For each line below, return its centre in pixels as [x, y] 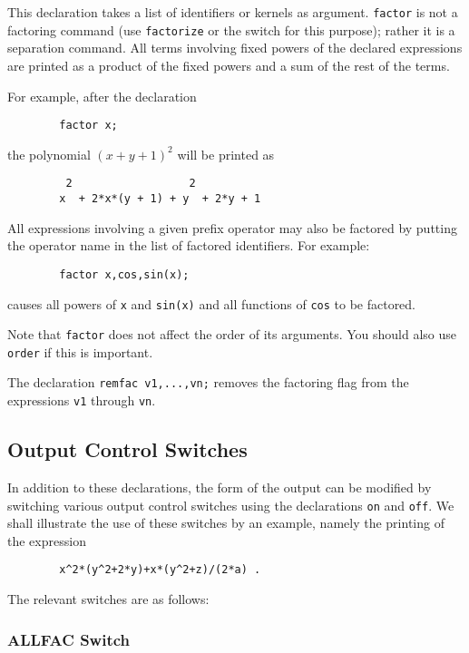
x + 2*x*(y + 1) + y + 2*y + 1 [160, 199]
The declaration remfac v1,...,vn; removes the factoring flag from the [208, 382]
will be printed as [226, 154]
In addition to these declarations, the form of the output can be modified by [220, 487]
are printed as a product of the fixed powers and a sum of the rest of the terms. [229, 65]
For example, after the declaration [102, 96]
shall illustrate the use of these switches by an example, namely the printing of [226, 523]
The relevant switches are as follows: [108, 599]
